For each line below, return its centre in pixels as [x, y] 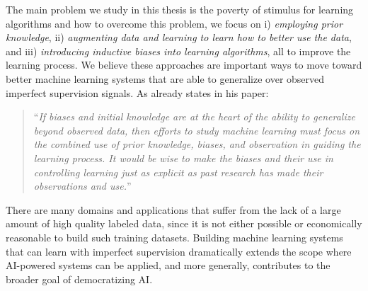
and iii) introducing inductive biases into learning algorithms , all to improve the [178, 51]
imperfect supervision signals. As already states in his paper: [137, 92]
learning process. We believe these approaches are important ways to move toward [184, 65]
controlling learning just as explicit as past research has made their [178, 172]
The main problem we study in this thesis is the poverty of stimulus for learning [180, 9]
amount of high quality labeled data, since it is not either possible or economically [184, 223]
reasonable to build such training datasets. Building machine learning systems [174, 237]
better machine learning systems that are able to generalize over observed [165, 78]
